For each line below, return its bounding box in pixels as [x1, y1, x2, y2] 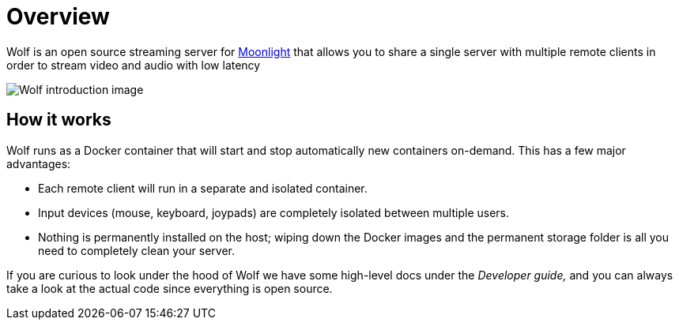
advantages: [6, 156, 71, 170]
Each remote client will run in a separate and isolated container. [38, 181, 368, 195]
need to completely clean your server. [38, 243, 235, 257]
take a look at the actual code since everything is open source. [6, 281, 333, 295]
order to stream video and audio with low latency [6, 58, 261, 72]
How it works [6, 110, 111, 130]
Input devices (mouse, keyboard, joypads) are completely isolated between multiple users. [38, 205, 510, 219]
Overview [6, 3, 110, 30]
